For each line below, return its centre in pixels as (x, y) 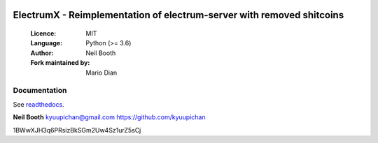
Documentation (40, 91)
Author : (42, 53)
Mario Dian (101, 73)
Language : (47, 43)
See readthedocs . (38, 104)
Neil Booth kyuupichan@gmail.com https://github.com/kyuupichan (109, 117)
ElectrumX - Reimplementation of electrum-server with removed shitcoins (178, 15)
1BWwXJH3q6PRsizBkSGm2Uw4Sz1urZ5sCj (77, 130)
